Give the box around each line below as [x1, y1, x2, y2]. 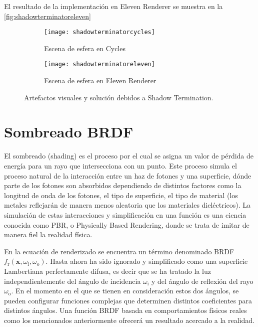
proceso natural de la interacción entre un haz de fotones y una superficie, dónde [4, 170, 251, 181]
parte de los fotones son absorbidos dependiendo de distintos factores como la [4, 180, 241, 191]
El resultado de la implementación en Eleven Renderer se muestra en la [4, 1, 223, 11]
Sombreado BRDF [4, 121, 133, 142]
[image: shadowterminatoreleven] [44, 61, 155, 68]
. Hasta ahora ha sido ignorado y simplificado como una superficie [45, 256, 248, 266]
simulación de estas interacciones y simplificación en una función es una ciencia [4, 209, 246, 220]
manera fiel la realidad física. [4, 229, 92, 240]
